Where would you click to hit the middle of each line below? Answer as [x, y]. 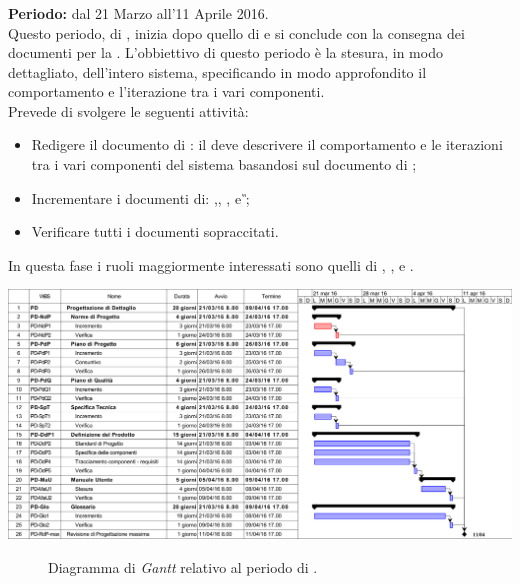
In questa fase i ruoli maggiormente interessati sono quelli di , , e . [211, 264]
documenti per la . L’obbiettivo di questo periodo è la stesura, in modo [225, 52]
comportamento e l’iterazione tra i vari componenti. [166, 91]
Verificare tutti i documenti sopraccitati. [155, 231]
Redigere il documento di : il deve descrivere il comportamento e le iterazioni [267, 144]
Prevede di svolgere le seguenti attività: [128, 110]
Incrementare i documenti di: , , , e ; [140, 197]
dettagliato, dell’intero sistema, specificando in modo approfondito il [217, 71]
